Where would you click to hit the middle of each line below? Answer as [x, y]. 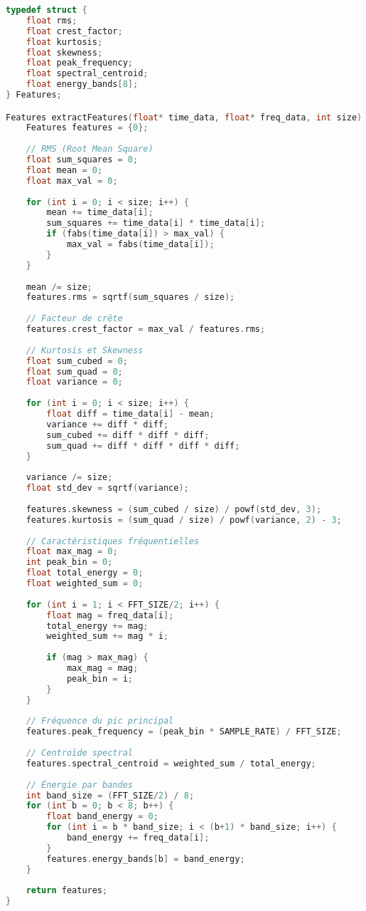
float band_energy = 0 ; [102, 817]
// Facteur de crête [74, 319]
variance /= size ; [69, 478]
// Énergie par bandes [79, 785]
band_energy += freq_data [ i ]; [138, 838]
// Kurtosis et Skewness [85, 350]
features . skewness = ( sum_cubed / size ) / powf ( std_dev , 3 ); [174, 509]
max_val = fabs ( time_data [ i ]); [140, 245]
